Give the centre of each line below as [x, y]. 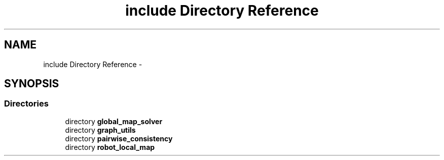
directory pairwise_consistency [119, 138]
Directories [26, 104]
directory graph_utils [100, 130]
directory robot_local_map [110, 147]
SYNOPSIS [32, 84]
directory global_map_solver [114, 121]
